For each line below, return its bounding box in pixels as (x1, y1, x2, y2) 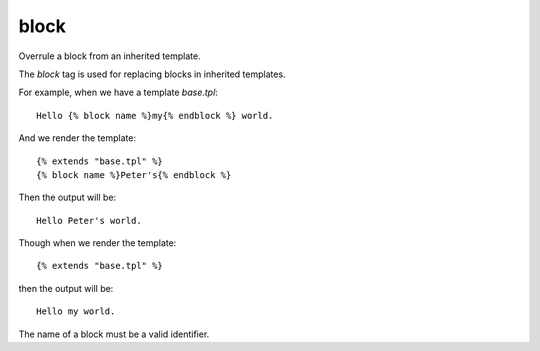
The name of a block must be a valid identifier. (18, 328, 210, 340)
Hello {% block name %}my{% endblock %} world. (36, 110, 274, 121)
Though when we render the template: (18, 237, 177, 249)
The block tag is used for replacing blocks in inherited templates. (18, 68, 286, 80)
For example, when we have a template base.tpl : (18, 86, 219, 99)
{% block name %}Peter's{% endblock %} (36, 169, 232, 180)
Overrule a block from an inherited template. (18, 50, 201, 62)
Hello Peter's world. (36, 215, 142, 226)
